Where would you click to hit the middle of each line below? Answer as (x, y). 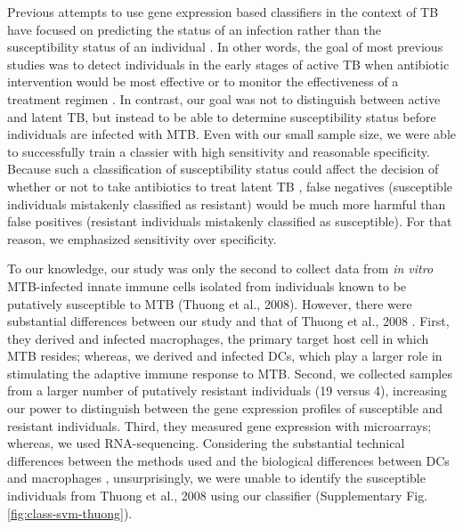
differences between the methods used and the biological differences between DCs (228, 460)
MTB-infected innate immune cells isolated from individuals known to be (207, 285)
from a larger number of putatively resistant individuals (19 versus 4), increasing (227, 391)
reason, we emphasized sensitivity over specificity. (142, 238)
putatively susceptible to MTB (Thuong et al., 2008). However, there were (210, 303)
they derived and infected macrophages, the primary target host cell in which (218, 338)
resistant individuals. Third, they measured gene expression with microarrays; (219, 425)
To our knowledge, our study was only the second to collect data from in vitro (220, 269)
